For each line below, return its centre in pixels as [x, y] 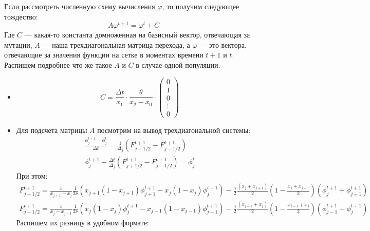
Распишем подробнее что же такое [58, 65]
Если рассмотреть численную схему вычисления [80, 6]
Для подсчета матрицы [52, 130]
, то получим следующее [201, 6]
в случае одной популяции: [178, 65]
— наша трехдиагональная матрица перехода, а [116, 44]
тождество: [21, 16]
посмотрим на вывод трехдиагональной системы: [174, 130]
